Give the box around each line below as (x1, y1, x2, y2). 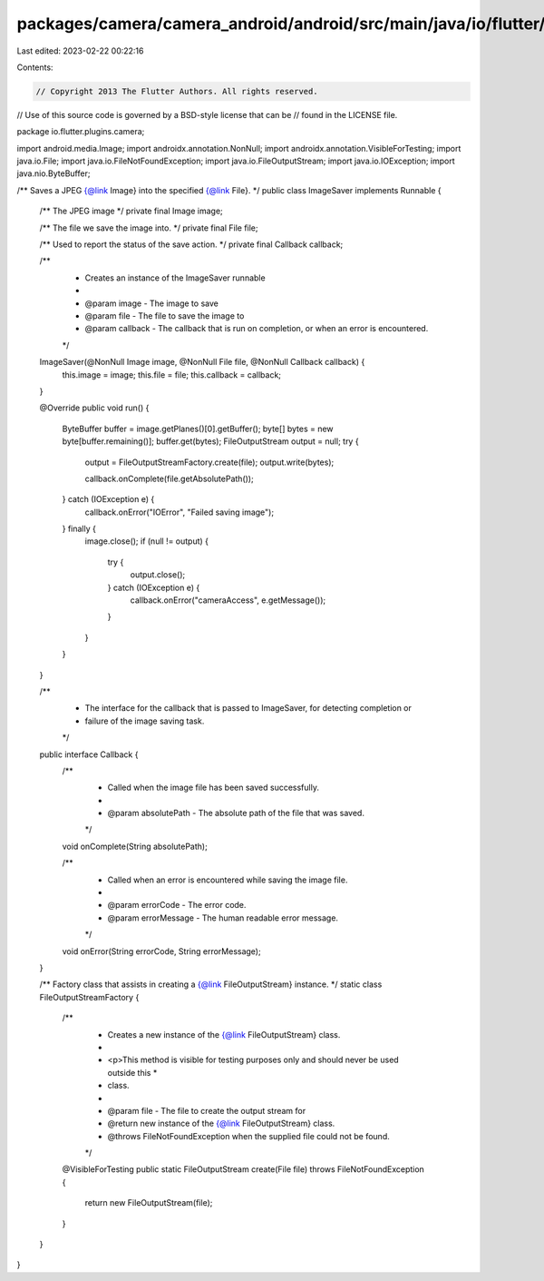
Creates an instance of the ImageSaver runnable (84, 272, 267, 283)
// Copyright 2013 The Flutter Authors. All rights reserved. (35, 86, 318, 96)
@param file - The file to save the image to (84, 310, 245, 321)
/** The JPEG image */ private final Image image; (39, 205, 224, 217)
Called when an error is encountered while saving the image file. (107, 874, 348, 885)
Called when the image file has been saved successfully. (107, 782, 319, 793)
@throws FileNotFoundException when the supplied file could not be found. (107, 1130, 390, 1141)
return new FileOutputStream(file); (84, 1197, 213, 1208)
